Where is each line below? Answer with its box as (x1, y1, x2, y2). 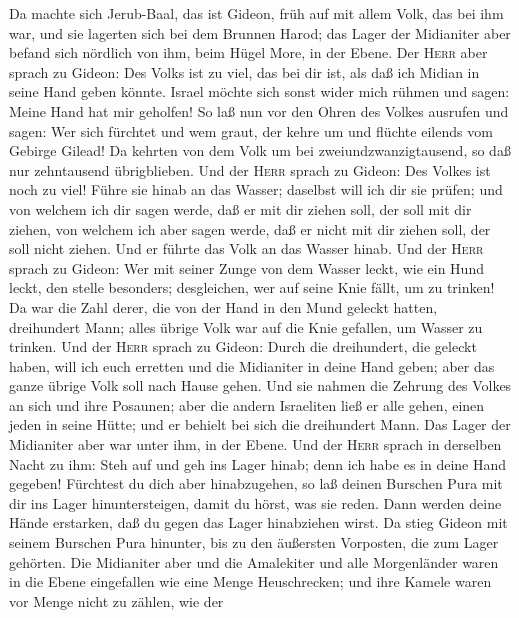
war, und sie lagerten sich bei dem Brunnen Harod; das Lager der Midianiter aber (9, 22, 511, 43)
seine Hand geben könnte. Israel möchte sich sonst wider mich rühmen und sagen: (9, 81, 510, 102)
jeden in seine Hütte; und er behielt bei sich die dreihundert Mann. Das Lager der (9, 414, 511, 435)
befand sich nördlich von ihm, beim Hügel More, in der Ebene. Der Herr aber (9, 42, 488, 63)
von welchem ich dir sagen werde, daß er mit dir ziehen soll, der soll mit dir (9, 198, 472, 219)
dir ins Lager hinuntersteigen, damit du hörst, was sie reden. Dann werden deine (9, 492, 502, 513)
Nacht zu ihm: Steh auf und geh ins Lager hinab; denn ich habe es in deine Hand (9, 453, 507, 474)
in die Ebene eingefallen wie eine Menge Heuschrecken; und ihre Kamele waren (9, 571, 492, 592)
